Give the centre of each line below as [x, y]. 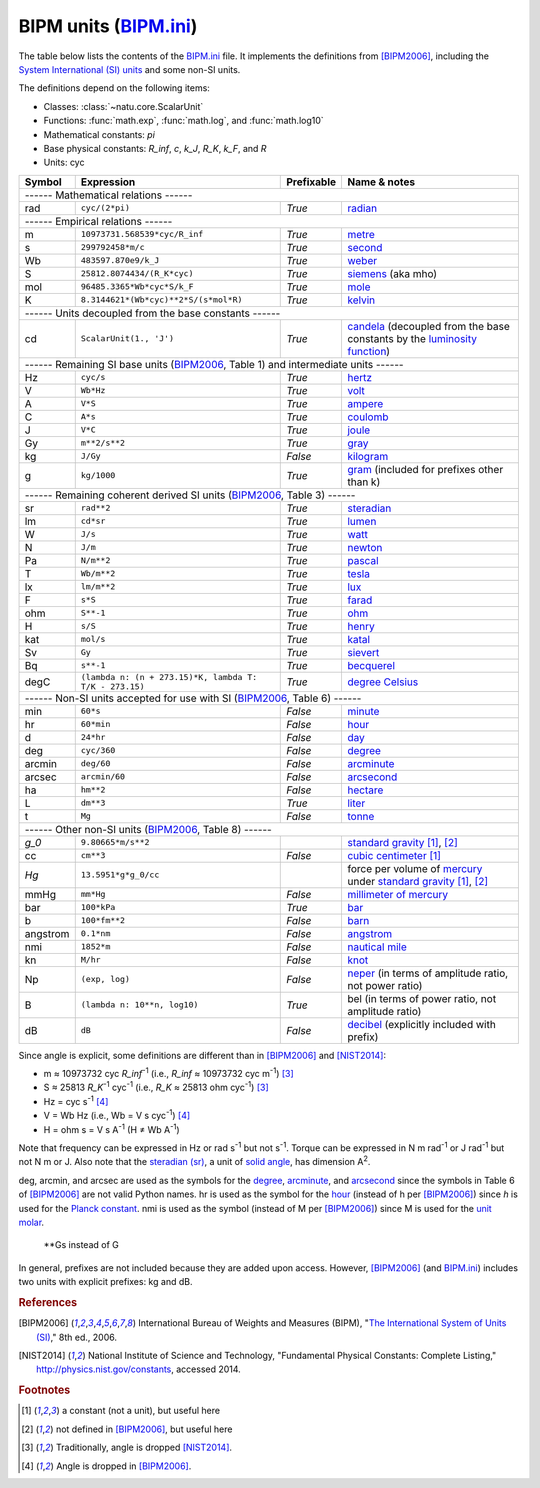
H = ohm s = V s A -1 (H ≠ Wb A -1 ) [111, 1128]
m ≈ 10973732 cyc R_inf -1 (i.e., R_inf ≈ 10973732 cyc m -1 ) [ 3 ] [168, 1073]
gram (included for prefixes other [425, 469]
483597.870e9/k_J [120, 260]
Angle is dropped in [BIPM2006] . [124, 1466]
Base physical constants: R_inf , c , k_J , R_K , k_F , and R [155, 148]
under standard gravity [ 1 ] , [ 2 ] [417, 881]
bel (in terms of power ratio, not [421, 998]
